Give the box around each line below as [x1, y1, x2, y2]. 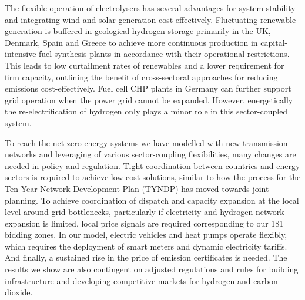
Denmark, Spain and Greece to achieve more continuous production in [5, 36, 258, 48]
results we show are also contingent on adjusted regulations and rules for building [5, 263, 299, 275]
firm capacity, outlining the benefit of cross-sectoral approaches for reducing [5, 70, 278, 83]
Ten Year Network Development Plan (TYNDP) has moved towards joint [5, 182, 269, 194]
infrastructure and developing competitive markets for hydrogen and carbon [5, 274, 278, 286]
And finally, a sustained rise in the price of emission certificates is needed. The [5, 251, 287, 264]
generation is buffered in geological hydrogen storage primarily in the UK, [5, 25, 271, 37]
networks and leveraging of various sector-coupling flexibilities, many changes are [5, 148, 296, 160]
